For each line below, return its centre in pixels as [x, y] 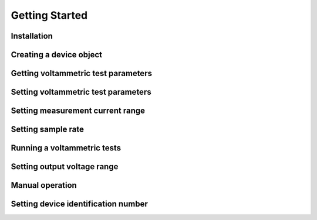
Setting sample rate [48, 130]
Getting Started [49, 15]
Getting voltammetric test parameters [82, 73]
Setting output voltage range [65, 167]
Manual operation [44, 185]
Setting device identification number [79, 204]
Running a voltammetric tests [66, 148]
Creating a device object [57, 55]
